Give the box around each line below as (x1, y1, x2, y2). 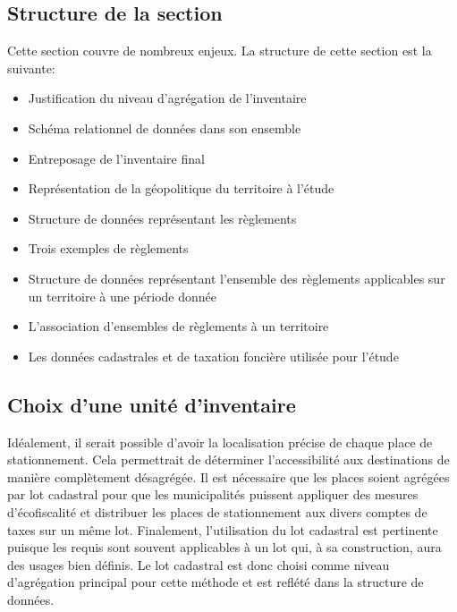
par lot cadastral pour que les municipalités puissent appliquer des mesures (7, 485, 419, 504)
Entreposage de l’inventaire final (28, 149, 205, 167)
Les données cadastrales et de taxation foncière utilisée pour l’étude (28, 346, 399, 365)
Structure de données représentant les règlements (28, 208, 297, 227)
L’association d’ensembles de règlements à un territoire (28, 317, 329, 336)
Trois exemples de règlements (28, 239, 189, 258)
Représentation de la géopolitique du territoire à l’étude (28, 179, 334, 198)
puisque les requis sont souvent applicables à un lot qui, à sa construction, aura (7, 538, 442, 557)
